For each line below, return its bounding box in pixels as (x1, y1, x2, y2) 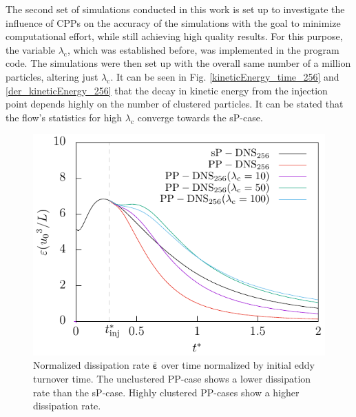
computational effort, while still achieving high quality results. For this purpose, (6, 29, 343, 43)
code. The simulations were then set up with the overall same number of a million (6, 56, 351, 70)
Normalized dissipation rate (33, 358, 149, 372)
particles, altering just (6, 69, 98, 83)
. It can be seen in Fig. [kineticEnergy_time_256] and (110, 69, 339, 83)
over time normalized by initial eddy (161, 358, 315, 372)
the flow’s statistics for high (6, 110, 123, 124)
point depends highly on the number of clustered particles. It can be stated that (6, 96, 344, 111)
